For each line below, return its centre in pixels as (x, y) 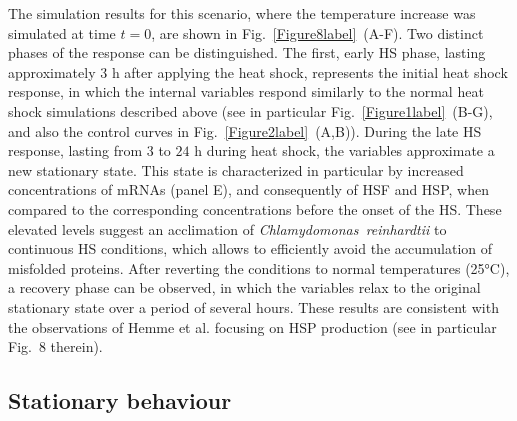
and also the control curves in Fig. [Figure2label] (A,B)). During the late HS (245, 130)
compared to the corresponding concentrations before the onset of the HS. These (255, 208)
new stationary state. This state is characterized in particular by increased (236, 169)
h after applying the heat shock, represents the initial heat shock (309, 71)
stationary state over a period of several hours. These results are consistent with (253, 306)
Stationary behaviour (120, 400)
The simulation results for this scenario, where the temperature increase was (242, 13)
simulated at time (62, 32)
